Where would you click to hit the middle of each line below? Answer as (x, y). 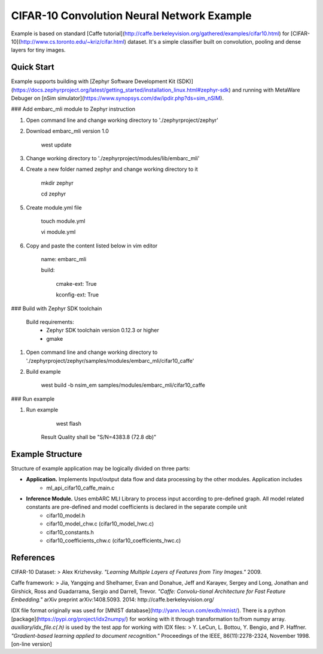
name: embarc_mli (64, 259)
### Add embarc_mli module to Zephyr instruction (73, 109)
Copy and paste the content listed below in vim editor (92, 246)
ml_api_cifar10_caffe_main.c (80, 488)
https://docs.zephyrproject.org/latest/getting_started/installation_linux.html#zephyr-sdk (121, 90)
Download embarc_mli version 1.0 (67, 131)
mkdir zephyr (57, 183)
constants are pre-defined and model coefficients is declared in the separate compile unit (137, 507)
